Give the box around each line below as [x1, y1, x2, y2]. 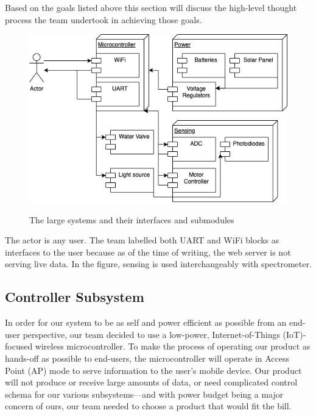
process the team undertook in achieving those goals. [5, 13, 202, 26]
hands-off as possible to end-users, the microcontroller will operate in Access [5, 352, 290, 364]
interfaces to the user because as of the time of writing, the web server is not [5, 245, 291, 258]
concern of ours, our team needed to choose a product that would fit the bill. [5, 400, 292, 412]
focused [5, 340, 33, 353]
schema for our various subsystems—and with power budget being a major [5, 387, 284, 400]
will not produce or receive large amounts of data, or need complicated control [5, 376, 298, 389]
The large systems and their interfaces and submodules [29, 213, 234, 226]
